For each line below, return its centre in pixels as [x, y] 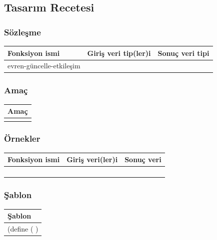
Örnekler [22, 138]
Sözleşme [22, 32]
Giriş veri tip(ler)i [119, 53]
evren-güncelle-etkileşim [44, 66]
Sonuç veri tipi [183, 53]
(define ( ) [23, 228]
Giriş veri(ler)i [92, 159]
